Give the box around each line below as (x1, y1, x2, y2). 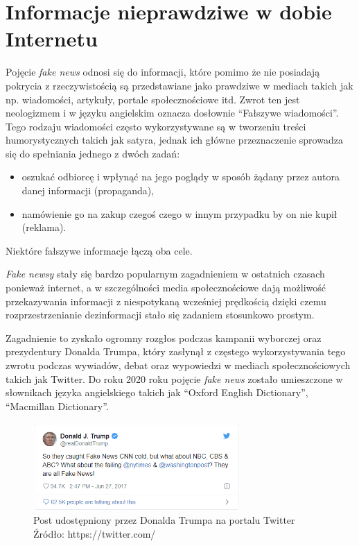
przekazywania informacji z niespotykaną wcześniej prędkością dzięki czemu (6, 293, 326, 308)
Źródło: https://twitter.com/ (33, 526, 156, 540)
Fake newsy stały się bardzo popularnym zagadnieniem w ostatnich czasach (6, 266, 325, 281)
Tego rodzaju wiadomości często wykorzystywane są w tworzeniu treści (6, 119, 306, 133)
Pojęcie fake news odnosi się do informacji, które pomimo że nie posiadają (6, 65, 320, 79)
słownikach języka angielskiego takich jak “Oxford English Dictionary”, (6, 385, 308, 400)
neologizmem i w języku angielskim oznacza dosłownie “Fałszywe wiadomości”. (6, 105, 339, 120)
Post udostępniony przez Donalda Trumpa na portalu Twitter (33, 513, 295, 527)
